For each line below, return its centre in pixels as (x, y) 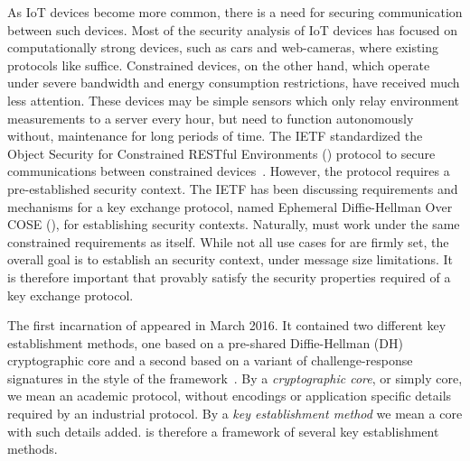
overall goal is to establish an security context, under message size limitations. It (230, 259)
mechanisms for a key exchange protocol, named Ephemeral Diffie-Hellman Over (230, 206)
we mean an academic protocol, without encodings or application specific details (230, 396)
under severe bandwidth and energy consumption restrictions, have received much (234, 83)
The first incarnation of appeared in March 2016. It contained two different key (227, 325)
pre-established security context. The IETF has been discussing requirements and (233, 188)
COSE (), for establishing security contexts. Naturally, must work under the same (234, 224)
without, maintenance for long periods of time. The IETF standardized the (215, 136)
